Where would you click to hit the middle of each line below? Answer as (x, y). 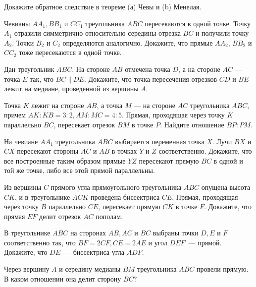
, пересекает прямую (129, 206)
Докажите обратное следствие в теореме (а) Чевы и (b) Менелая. (103, 6)
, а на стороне (199, 69)
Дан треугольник (29, 69)
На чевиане (21, 141)
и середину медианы (90, 269)
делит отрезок (60, 216)
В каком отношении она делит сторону (63, 278)
